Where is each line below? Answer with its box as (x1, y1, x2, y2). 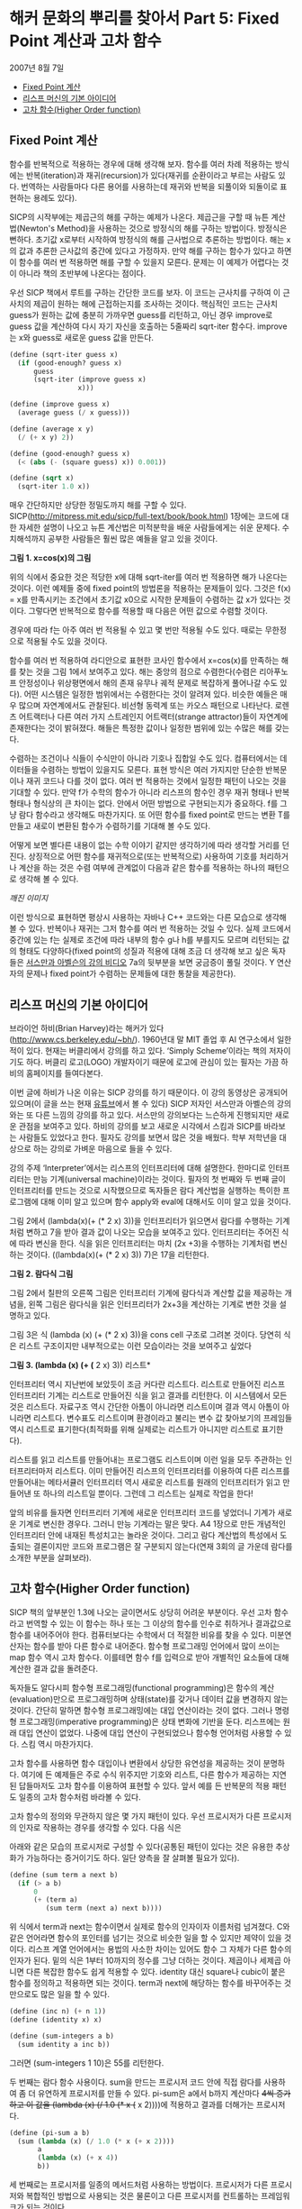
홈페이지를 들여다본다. (25, 1067, 103, 1078)
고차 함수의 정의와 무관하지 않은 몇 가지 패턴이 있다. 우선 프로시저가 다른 (9, 1811, 261, 1821)
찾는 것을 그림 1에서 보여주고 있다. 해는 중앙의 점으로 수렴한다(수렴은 (18, 666, 258, 677)
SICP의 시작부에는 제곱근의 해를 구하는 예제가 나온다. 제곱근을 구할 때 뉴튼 (9, 211, 270, 222)
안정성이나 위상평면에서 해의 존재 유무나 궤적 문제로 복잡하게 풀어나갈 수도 (18, 678, 279, 689)
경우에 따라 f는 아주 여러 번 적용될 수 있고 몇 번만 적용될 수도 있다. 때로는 (9, 625, 263, 635)
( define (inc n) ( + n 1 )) (9, 2007, 106, 2016)
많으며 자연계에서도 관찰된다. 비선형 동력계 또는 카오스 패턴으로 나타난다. (18, 700, 273, 711)
